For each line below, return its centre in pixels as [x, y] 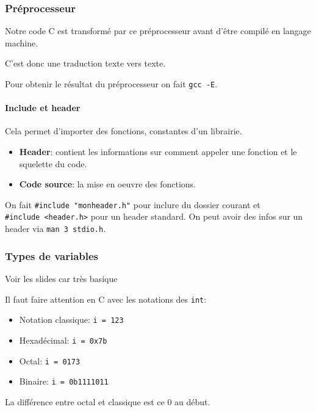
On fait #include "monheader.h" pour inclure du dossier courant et [133, 204]
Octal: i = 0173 [50, 360]
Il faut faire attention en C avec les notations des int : [106, 299]
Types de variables [52, 255]
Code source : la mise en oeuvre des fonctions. [107, 184]
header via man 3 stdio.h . [56, 229]
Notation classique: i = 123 [71, 320]
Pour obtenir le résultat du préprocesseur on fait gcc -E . [111, 84]
